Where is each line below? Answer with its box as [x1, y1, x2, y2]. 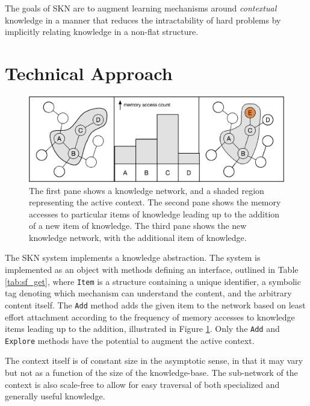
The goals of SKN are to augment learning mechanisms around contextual [5, 2, 277, 14]
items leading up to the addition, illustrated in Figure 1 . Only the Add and [5, 322, 280, 335]
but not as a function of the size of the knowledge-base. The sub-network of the [5, 366, 298, 379]
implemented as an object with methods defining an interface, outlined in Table [5, 263, 299, 276]
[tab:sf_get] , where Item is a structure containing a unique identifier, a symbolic [5, 275, 301, 287]
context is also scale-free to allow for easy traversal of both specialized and [5, 378, 280, 390]
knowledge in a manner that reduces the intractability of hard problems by [5, 13, 281, 26]
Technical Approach [5, 60, 173, 85]
